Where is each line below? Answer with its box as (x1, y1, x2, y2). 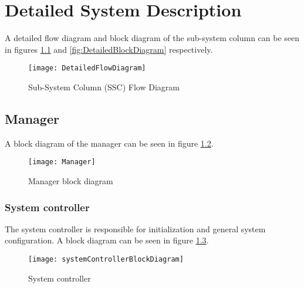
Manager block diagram (28, 175, 113, 187)
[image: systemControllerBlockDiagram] (28, 255, 184, 264)
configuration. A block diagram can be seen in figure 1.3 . (5, 234, 209, 246)
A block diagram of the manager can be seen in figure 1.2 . (5, 137, 214, 149)
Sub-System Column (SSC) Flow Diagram (28, 80, 180, 93)
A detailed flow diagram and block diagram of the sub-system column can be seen (5, 32, 300, 44)
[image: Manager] (28, 158, 96, 167)
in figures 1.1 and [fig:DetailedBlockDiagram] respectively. (5, 43, 213, 55)
